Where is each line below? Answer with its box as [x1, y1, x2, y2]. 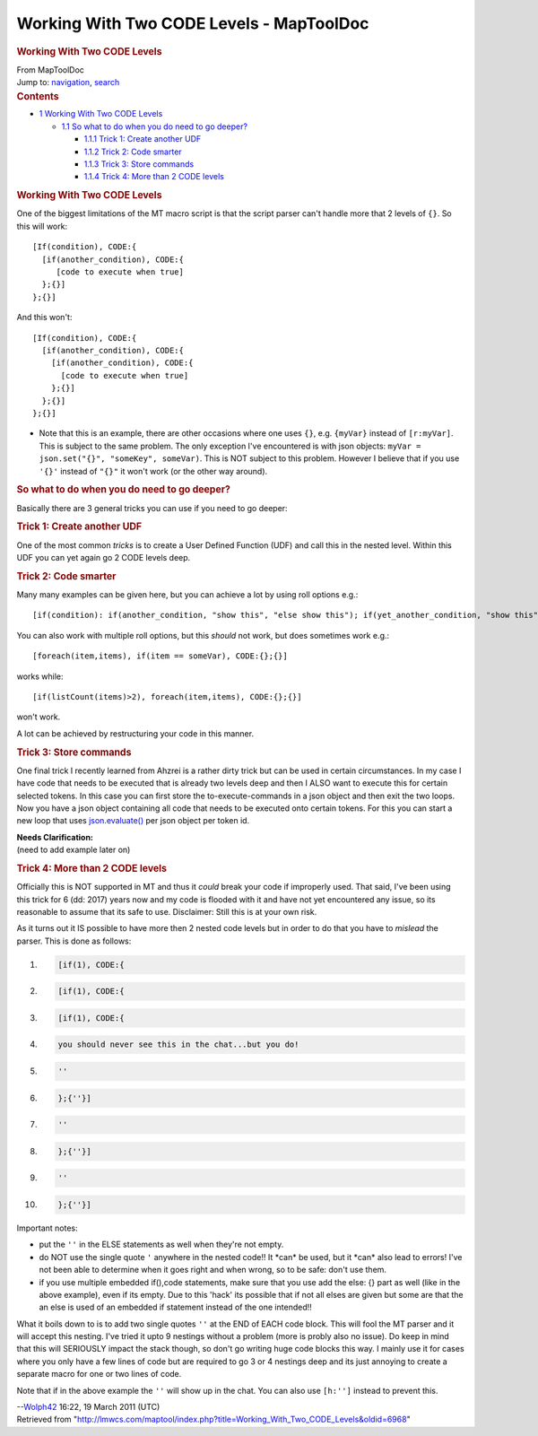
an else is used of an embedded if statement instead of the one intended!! [39, 1301, 313, 1313]
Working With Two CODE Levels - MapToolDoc [16, 13, 369, 33]
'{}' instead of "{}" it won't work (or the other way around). [39, 466, 268, 476]
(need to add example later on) [16, 844, 131, 856]
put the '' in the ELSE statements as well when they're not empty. [39, 1239, 284, 1250]
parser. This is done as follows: [16, 936, 132, 946]
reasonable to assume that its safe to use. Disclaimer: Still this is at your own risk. [16, 906, 317, 917]
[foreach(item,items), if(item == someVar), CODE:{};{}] [32, 651, 289, 661]
